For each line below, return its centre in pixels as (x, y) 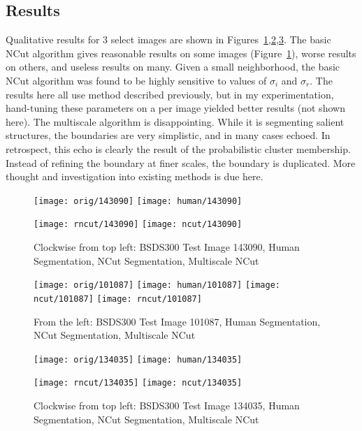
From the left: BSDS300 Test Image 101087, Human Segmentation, (177, 321)
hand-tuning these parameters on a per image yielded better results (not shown (175, 108)
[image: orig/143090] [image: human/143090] (138, 201)
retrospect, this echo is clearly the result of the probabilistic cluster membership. (178, 148)
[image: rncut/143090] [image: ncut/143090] (138, 225)
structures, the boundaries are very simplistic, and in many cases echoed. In (168, 135)
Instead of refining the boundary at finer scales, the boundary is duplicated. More (181, 162)
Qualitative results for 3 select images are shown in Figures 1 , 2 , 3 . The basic (168, 39)
